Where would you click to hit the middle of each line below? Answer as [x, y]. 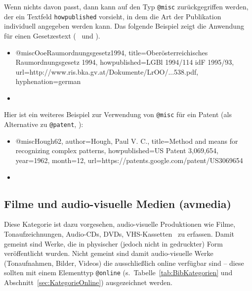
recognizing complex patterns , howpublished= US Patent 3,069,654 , [117, 150]
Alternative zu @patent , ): [44, 124]
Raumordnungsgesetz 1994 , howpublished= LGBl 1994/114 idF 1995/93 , [125, 62]
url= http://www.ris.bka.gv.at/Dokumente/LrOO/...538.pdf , [107, 71]
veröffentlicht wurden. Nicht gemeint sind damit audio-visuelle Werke [109, 253]
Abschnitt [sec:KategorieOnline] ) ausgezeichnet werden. [88, 282]
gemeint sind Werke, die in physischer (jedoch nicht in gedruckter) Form [113, 243]
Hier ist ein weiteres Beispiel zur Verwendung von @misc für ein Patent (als [118, 114]
